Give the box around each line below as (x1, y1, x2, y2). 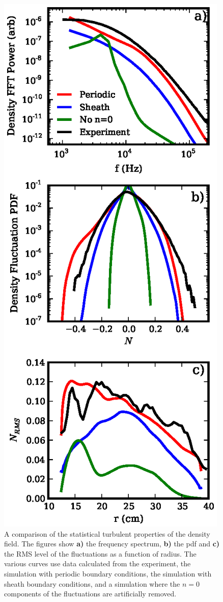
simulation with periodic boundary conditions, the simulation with (4, 568, 212, 579)
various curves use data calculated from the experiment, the (4, 558, 191, 569)
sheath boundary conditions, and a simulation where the (4, 578, 180, 589)
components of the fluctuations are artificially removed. (4, 588, 177, 599)
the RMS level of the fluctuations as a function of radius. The (4, 548, 197, 559)
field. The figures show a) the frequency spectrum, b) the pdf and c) (4, 538, 220, 549)
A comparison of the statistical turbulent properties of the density (4, 528, 210, 539)
